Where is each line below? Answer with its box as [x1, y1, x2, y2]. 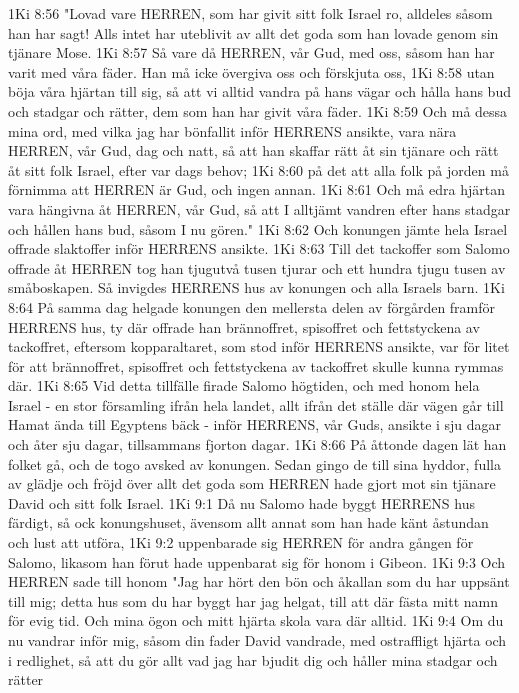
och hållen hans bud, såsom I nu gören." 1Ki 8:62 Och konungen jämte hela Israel [8, 218, 508, 239]
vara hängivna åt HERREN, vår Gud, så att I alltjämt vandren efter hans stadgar [8, 198, 511, 219]
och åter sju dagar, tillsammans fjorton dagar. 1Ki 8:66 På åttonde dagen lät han [8, 434, 507, 455]
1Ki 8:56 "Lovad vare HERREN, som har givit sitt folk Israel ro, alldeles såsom [8, 3, 493, 23]
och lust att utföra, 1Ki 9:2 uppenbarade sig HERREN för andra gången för [8, 532, 474, 553]
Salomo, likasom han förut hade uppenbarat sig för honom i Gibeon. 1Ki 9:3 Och [8, 551, 506, 572]
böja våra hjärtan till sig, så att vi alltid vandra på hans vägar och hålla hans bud [8, 81, 511, 102]
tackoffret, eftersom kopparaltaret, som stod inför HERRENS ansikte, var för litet [8, 336, 510, 357]
